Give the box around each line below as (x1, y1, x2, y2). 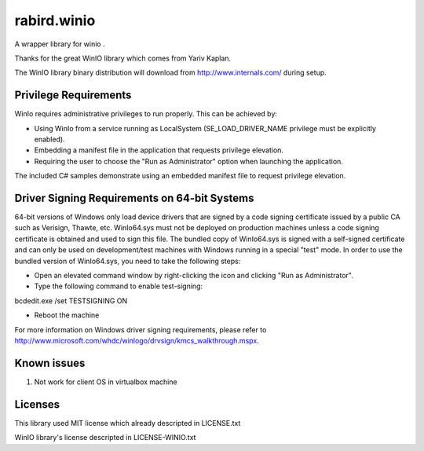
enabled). (34, 134, 66, 145)
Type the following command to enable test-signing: (34, 281, 203, 291)
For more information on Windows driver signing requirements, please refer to (14, 324, 267, 334)
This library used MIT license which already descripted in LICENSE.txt (14, 418, 241, 427)
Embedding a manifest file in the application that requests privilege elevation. (34, 145, 284, 155)
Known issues (14, 356, 86, 369)
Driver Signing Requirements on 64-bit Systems (14, 192, 254, 204)
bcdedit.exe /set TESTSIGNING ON (14, 295, 128, 306)
